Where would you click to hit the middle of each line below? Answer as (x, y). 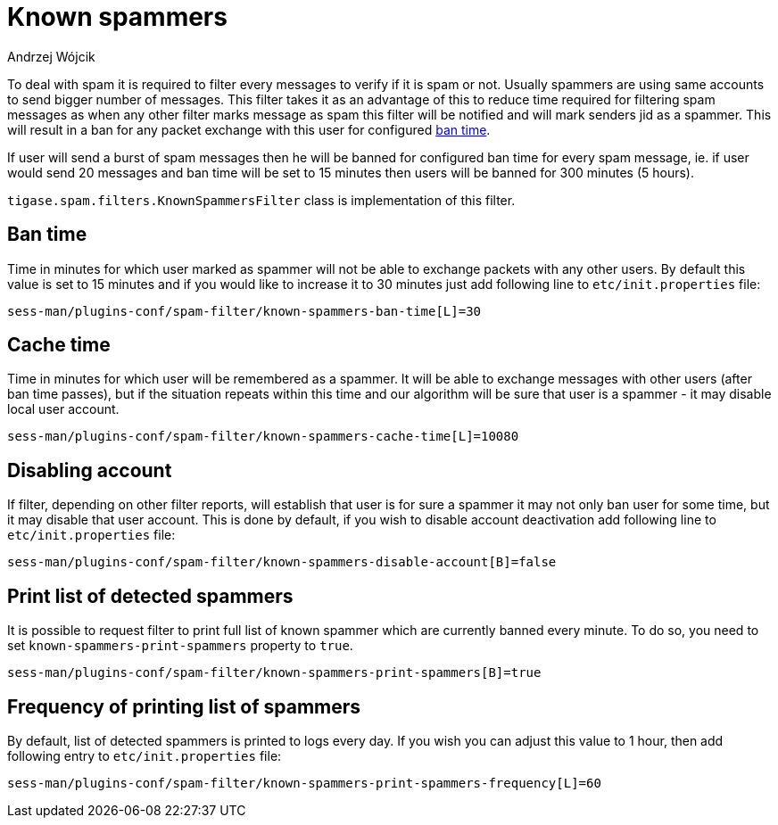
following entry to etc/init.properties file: (145, 755)
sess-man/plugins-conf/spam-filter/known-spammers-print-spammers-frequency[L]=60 (304, 783)
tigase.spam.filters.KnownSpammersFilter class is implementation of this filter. (261, 200)
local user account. (63, 409)
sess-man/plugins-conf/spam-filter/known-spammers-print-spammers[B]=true (274, 673)
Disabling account (90, 470)
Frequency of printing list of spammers (184, 706)
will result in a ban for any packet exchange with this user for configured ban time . (249, 129)
